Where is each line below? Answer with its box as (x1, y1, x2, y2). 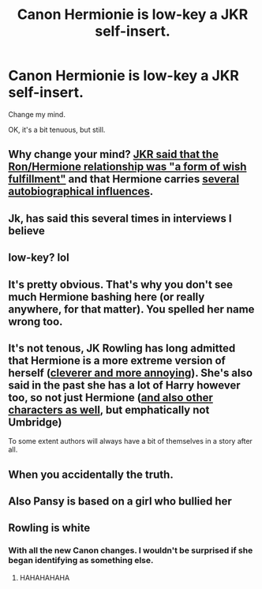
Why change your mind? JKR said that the (8, 148, 219, 161)
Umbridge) (8, 415, 62, 429)
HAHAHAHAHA (19, 572, 70, 582)
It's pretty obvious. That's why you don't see (8, 278, 234, 291)
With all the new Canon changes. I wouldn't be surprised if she (8, 545, 253, 556)
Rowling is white (8, 521, 91, 535)
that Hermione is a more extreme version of (8, 354, 226, 367)
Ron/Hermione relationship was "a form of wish (8, 160, 247, 174)
